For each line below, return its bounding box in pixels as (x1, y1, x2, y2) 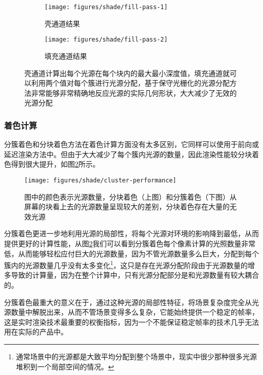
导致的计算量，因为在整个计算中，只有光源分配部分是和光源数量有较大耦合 (11, 270, 259, 280)
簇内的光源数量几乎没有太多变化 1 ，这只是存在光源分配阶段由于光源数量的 (4, 258, 248, 270)
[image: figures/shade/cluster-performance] (24, 176, 177, 184)
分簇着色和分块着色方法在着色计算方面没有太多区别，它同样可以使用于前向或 (4, 139, 259, 149)
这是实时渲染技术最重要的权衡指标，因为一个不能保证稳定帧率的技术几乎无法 (4, 316, 259, 327)
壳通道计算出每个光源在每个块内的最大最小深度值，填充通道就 (24, 67, 230, 78)
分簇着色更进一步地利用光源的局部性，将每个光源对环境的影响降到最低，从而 (4, 228, 259, 239)
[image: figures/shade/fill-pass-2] (45, 36, 168, 44)
